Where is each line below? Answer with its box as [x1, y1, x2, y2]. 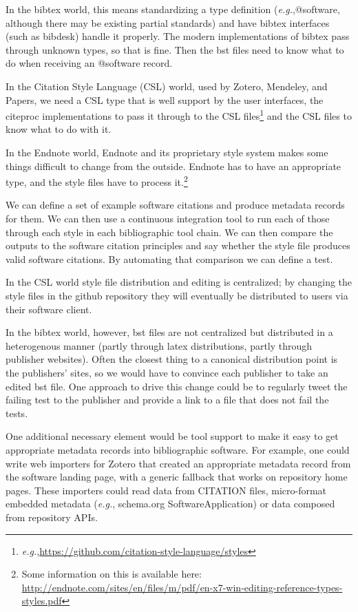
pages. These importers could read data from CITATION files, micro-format [6, 483, 327, 497]
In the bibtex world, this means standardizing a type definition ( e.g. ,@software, [6, 2, 340, 16]
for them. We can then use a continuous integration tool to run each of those [6, 211, 330, 226]
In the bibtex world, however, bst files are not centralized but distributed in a [6, 325, 333, 339]
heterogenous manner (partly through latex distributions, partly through [6, 338, 313, 352]
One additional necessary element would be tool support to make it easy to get [6, 429, 339, 443]
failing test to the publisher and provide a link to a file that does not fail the [6, 392, 329, 407]
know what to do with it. [6, 122, 112, 136]
